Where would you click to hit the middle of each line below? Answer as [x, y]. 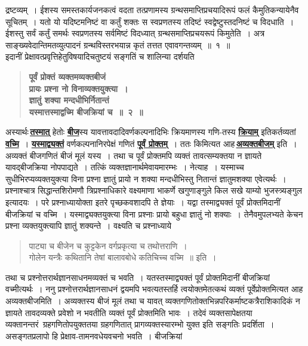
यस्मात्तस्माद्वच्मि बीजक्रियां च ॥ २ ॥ [86, 111]
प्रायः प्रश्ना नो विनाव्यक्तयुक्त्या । [78, 88]
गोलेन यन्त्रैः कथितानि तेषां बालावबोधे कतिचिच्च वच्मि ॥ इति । [123, 257]
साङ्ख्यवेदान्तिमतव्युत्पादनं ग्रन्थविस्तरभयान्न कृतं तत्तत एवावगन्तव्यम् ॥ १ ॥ [118, 45]
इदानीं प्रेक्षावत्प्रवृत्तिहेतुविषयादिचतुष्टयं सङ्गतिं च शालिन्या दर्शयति [100, 56]
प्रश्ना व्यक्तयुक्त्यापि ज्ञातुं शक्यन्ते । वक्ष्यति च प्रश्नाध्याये [89, 226]
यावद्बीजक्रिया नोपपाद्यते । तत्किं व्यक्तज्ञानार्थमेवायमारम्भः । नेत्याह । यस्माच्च [125, 167]
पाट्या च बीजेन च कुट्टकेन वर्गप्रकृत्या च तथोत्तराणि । [108, 245]
